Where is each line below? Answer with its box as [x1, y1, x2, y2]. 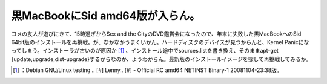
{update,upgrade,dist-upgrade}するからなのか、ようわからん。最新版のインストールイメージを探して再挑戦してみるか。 [11, 55, 312, 63]
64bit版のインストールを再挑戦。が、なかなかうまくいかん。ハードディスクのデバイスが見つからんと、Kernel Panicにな [11, 38, 309, 45]
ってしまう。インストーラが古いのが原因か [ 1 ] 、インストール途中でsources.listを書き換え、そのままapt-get [11, 47, 279, 54]
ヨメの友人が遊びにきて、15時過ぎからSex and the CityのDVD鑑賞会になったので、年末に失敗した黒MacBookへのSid [11, 30, 302, 37]
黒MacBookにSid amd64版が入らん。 [11, 9, 200, 22]
